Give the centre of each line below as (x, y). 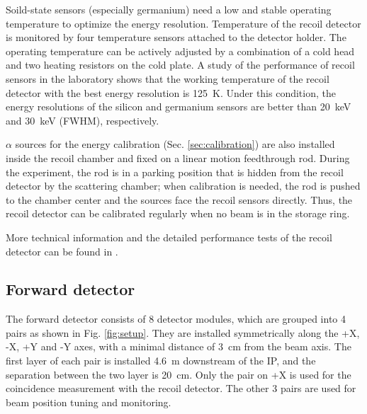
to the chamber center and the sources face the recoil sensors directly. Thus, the (179, 199)
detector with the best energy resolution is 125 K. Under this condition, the (171, 92)
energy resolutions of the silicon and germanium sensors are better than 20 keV (179, 107)
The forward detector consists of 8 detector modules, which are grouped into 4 (176, 319)
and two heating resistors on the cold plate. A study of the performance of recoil (180, 65)
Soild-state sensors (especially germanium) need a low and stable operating (169, 9)
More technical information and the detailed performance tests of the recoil (169, 237)
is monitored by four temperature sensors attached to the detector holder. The (176, 37)
